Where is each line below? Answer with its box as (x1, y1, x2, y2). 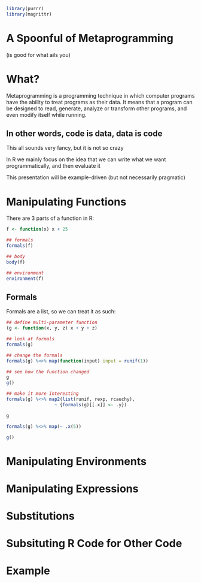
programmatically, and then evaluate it (6, 162, 100, 170)
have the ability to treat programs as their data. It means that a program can (6, 98, 193, 105)
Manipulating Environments (6, 454, 147, 468)
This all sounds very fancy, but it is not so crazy (6, 144, 124, 152)
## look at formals (6, 336, 55, 342)
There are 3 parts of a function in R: (6, 215, 95, 222)
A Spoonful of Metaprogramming (6, 31, 173, 45)
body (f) (6, 259, 26, 265)
